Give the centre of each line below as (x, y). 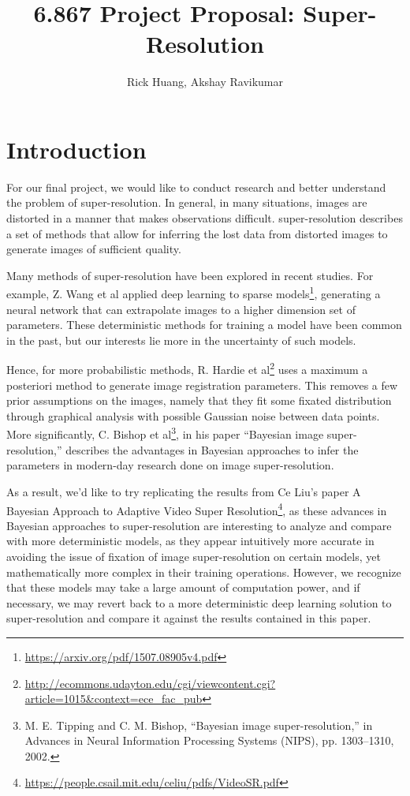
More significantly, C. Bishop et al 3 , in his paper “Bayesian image (165, 433)
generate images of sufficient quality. (94, 249)
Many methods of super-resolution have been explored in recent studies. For (190, 275)
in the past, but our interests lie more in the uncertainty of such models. (181, 340)
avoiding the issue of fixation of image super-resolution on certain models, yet (194, 556)
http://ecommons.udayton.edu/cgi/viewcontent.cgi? (150, 683)
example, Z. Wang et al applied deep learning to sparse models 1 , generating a (194, 293)
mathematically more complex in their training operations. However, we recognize (204, 572)
